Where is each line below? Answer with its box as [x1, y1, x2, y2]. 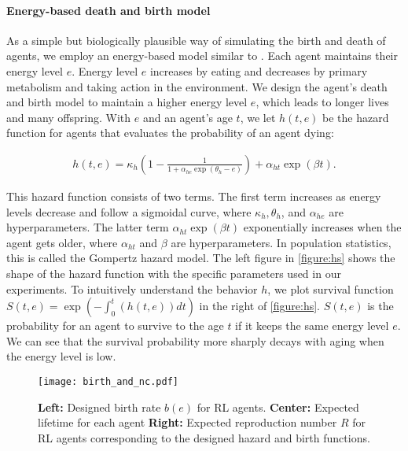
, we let [240, 109, 276, 125]
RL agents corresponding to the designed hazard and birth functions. [38, 429, 370, 445]
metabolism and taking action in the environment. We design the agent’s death [6, 78, 388, 94]
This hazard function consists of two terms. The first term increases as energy [6, 187, 381, 204]
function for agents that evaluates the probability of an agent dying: [6, 124, 334, 141]
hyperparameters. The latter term [6, 219, 169, 235]
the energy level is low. [6, 348, 116, 364]
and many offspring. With [6, 109, 131, 125]
